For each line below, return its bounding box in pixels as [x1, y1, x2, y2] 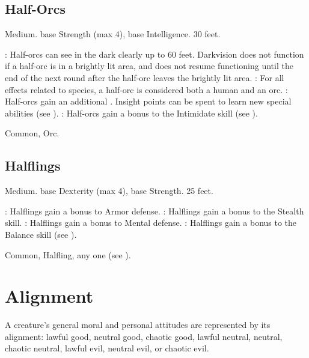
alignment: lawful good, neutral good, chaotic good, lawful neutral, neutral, [5, 330, 283, 342]
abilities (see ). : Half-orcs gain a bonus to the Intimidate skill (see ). [5, 106, 258, 119]
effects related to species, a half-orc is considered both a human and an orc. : [5, 83, 288, 96]
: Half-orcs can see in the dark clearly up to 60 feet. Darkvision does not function [5, 47, 304, 60]
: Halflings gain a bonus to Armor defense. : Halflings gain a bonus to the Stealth [5, 204, 304, 217]
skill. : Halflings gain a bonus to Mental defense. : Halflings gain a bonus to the [5, 216, 297, 229]
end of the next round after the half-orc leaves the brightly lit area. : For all [5, 71, 284, 83]
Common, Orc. [5, 127, 60, 139]
